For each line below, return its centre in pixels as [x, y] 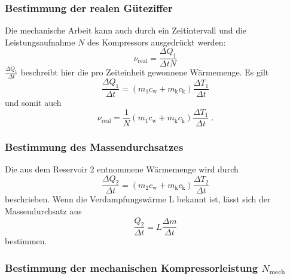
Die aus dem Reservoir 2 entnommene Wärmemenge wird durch [122, 169]
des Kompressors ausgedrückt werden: [157, 42]
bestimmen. [26, 241]
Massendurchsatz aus [43, 211]
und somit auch [33, 103]
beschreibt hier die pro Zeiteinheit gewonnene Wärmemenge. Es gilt [145, 72]
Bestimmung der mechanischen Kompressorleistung [132, 267]
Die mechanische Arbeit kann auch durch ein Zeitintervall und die [126, 30]
